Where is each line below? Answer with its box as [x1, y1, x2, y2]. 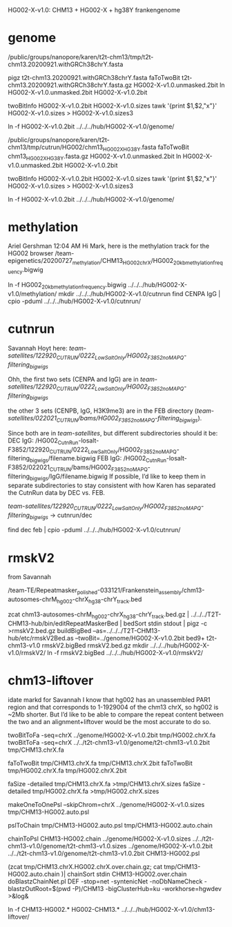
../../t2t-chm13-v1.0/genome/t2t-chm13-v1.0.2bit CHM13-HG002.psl [8, 849, 200, 857]
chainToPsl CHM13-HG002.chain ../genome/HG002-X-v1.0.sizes [8, 835, 191, 843]
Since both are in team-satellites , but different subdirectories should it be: [8, 429, 218, 437]
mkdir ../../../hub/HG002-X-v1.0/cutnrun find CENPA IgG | [58, 289, 221, 297]
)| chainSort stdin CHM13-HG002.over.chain [61, 870, 187, 878]
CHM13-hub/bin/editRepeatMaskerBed [8, 619, 119, 627]
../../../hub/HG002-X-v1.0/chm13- [121, 905, 215, 913]
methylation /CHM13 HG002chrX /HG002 [72, 257, 174, 266]
